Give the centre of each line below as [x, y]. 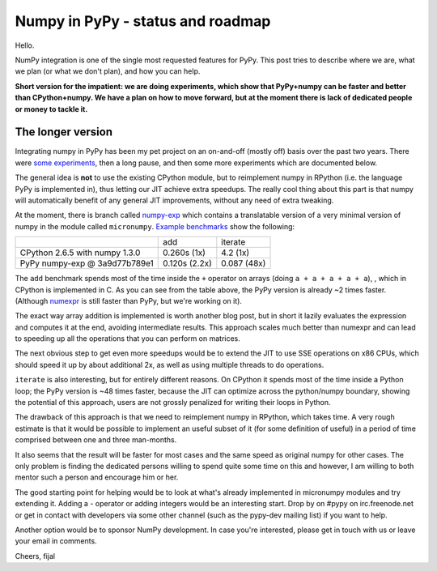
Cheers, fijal [35, 556]
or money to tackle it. [51, 109]
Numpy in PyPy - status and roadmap [143, 21]
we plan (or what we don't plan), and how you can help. [108, 71]
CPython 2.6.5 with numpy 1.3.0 [80, 253]
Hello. [25, 45]
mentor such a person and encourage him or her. [97, 477]
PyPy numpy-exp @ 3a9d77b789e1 [87, 263]
